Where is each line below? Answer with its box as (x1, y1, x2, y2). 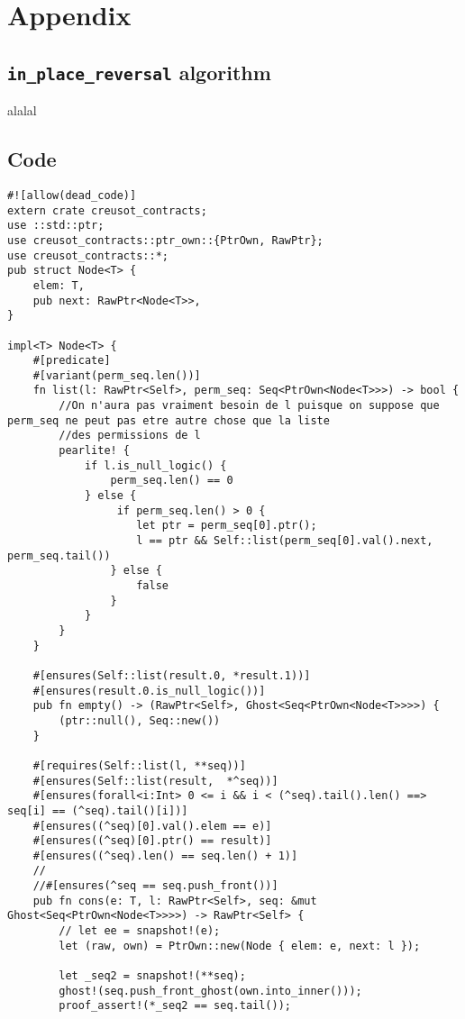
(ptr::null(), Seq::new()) (59, 714, 221, 727)
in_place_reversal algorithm (7, 58, 271, 86)
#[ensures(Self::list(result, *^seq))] (32, 774, 278, 787)
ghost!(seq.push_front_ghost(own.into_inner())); (59, 984, 362, 997)
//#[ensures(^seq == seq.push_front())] (32, 879, 278, 893)
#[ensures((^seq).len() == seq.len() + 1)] (32, 849, 298, 862)
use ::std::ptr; (7, 219, 105, 232)
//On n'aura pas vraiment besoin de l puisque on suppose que (59, 399, 440, 413)
